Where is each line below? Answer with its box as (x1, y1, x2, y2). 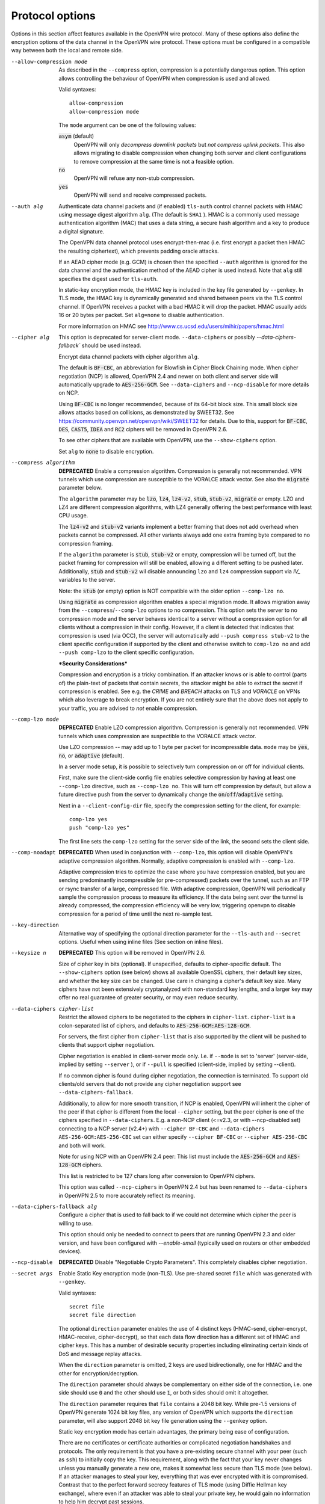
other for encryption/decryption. (58, 1369, 139, 1377)
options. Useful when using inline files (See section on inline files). (58, 938, 223, 946)
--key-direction (11, 922, 60, 929)
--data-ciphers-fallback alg (11, 1203, 97, 1210)
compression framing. (58, 540, 114, 547)
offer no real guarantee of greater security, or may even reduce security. (58, 994, 239, 1001)
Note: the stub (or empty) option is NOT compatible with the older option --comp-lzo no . (58, 587, 285, 594)
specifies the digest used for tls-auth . (58, 275, 158, 282)
